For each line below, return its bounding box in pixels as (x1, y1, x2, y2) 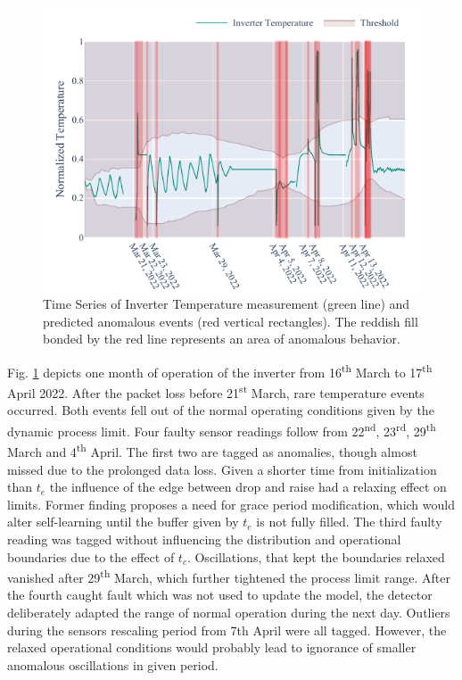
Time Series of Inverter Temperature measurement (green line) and (43, 294, 410, 313)
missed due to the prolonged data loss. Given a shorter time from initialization (7, 460, 437, 478)
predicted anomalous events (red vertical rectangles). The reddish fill (43, 311, 418, 330)
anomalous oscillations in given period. (7, 655, 219, 674)
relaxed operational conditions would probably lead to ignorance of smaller (7, 638, 417, 657)
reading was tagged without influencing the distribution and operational (7, 529, 401, 548)
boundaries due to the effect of (7, 547, 175, 566)
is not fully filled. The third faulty (256, 512, 442, 531)
